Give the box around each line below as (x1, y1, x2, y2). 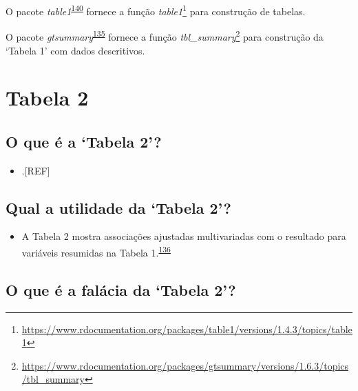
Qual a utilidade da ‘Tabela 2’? (6, 197, 231, 218)
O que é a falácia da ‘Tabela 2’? (6, 279, 236, 300)
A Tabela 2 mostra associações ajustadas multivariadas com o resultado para (21, 229, 346, 243)
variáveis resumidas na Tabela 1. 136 (21, 243, 171, 259)
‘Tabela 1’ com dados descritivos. (6, 43, 145, 57)
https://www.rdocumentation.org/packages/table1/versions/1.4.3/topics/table (21, 321, 352, 336)
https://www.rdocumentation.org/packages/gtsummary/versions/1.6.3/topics (21, 358, 349, 372)
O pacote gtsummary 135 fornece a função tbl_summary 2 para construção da (6, 28, 324, 43)
